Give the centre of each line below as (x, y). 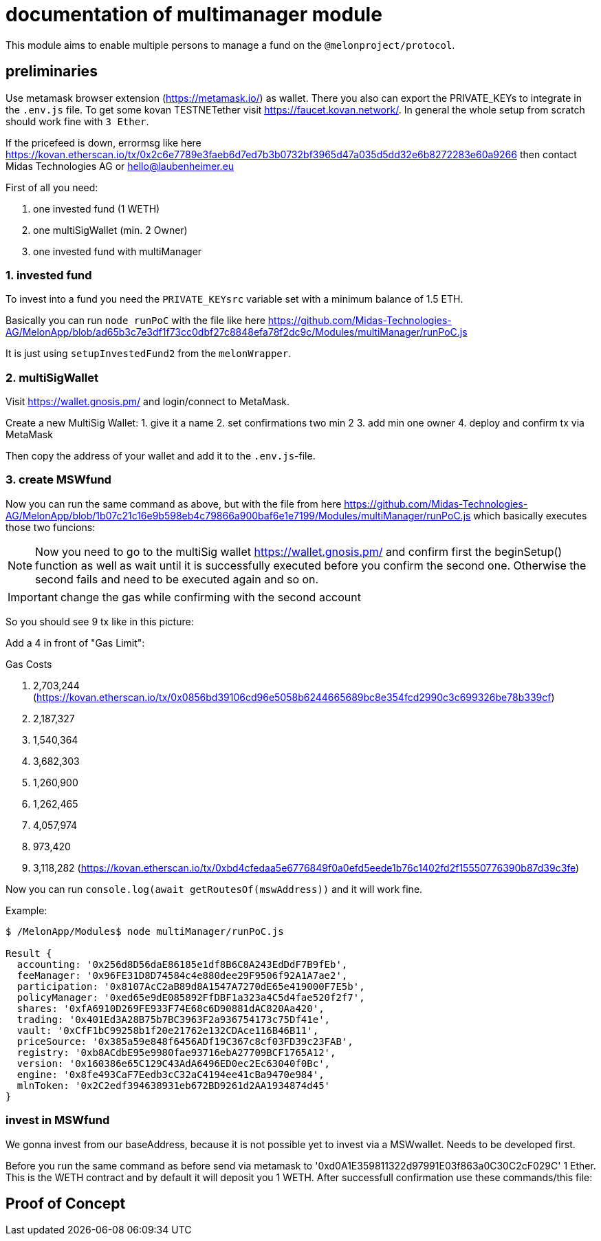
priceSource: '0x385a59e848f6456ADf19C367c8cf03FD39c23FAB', (185, 1041)
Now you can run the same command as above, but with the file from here (174, 504)
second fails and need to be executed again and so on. (177, 579)
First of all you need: (52, 187)
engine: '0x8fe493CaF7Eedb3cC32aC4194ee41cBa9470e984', (171, 1074)
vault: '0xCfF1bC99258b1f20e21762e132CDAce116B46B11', (168, 1030)
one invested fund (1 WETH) (97, 208)
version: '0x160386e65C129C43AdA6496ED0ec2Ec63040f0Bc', (174, 1063)
